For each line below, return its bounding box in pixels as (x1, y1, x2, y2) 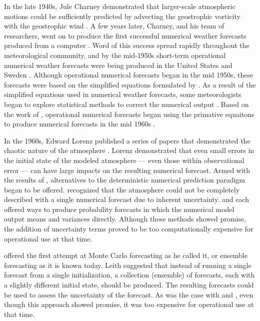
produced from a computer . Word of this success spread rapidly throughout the (4, 40, 249, 50)
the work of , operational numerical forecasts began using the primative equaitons (4, 108, 254, 119)
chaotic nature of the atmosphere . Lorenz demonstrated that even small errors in (4, 145, 254, 155)
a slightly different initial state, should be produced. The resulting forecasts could (4, 279, 254, 290)
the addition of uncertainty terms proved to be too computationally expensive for (4, 223, 253, 234)
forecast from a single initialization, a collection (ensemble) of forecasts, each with (4, 269, 255, 280)
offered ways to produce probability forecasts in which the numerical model (4, 203, 234, 214)
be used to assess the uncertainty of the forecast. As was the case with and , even (4, 289, 253, 299)
